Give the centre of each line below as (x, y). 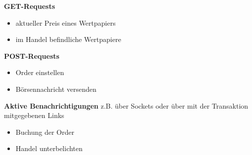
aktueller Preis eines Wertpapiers (66, 22)
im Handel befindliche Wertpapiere (68, 39)
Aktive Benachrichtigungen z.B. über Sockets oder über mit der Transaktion (126, 105)
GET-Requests (30, 6)
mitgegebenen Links (34, 115)
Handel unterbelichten (49, 148)
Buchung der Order (45, 132)
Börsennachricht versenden (56, 89)
